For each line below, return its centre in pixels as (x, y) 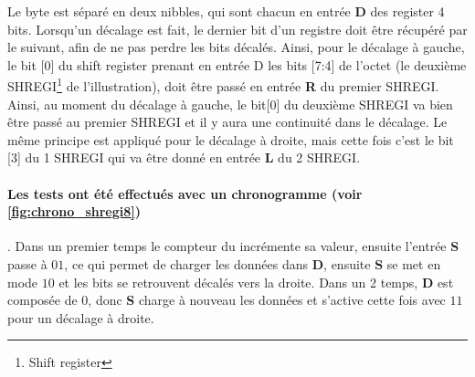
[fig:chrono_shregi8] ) (74, 211)
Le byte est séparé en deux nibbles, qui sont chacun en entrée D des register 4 (226, 11)
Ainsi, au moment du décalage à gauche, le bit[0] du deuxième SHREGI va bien (230, 104)
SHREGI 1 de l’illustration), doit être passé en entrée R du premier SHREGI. (223, 85)
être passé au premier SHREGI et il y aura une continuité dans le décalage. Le (227, 122)
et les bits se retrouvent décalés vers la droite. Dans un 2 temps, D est (256, 282)
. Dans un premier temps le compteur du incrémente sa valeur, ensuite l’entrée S (233, 246)
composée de (42, 300)
